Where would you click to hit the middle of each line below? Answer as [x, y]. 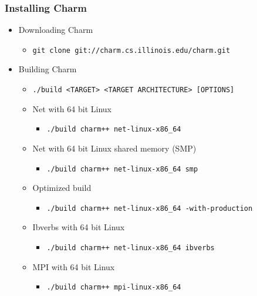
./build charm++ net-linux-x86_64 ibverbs [131, 248]
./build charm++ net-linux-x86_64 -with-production [150, 208]
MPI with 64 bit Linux [74, 266]
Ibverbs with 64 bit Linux [79, 227]
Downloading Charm [56, 30]
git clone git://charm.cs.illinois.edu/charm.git [131, 50]
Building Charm [48, 69]
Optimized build [62, 188]
